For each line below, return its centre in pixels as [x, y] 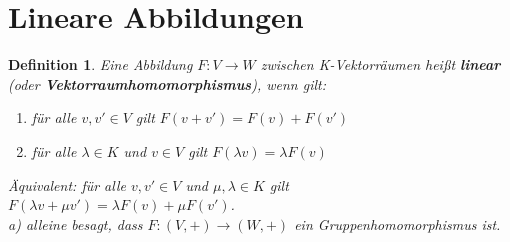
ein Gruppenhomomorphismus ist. [397, 223]
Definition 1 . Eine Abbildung [100, 64]
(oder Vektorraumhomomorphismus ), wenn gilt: [167, 83]
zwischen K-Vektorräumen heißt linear [380, 64]
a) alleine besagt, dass [75, 223]
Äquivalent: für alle [67, 184]
